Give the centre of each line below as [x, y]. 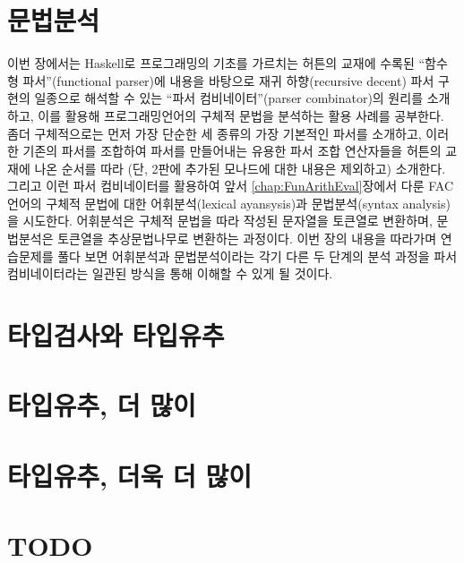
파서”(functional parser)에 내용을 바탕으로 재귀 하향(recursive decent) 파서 [228, 80]
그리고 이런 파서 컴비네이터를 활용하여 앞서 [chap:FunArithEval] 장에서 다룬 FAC [230, 186]
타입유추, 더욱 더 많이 [129, 475]
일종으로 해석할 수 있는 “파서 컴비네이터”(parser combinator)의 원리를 [229, 98]
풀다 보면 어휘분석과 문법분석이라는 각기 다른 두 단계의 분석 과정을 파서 [258, 256]
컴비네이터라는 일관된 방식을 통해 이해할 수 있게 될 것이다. [170, 273]
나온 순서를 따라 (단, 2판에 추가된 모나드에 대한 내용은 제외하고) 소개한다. [240, 168]
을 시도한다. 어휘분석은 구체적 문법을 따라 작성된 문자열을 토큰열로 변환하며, [220, 221]
